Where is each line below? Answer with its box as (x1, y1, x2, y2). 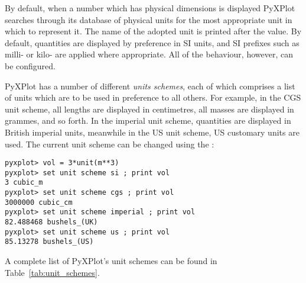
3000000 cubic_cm (5, 198, 73, 207)
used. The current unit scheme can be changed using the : (5, 137, 214, 150)
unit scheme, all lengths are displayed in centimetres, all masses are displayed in (5, 102, 294, 115)
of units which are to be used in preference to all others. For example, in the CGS (5, 91, 301, 104)
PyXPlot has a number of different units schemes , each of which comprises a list (5, 79, 295, 92)
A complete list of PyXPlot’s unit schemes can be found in (5, 255, 217, 267)
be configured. (5, 59, 56, 72)
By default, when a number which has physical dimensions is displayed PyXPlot (5, 2, 295, 14)
